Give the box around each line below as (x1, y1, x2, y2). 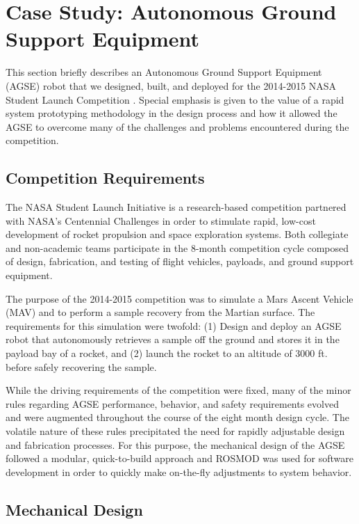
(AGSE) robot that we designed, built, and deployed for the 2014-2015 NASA (6, 78, 337, 93)
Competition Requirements (6, 167, 205, 189)
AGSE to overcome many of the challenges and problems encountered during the (6, 119, 349, 134)
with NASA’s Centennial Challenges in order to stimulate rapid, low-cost (6, 213, 316, 228)
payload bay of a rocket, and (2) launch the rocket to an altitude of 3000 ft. (6, 346, 328, 360)
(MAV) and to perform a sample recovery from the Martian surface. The (6, 305, 315, 319)
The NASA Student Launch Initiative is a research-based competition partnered (6, 200, 347, 214)
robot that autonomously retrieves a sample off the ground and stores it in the (6, 332, 340, 347)
